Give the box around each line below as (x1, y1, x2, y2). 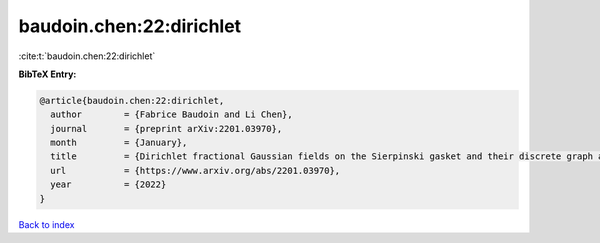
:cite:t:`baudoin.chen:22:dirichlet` (18, 50, 156, 62)
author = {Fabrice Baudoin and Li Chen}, (50, 109, 294, 120)
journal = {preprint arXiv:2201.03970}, (50, 123, 283, 134)
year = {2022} (50, 179, 167, 190)
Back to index (18, 218, 75, 230)
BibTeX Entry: (18, 68, 77, 80)
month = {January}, (50, 137, 188, 149)
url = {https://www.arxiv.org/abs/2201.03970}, (50, 165, 341, 176)
